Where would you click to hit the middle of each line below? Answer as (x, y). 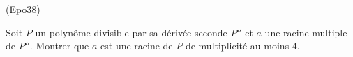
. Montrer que (59, 46)
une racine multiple (306, 32)
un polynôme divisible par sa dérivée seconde (131, 32)
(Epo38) (23, 9)
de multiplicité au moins (237, 46)
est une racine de (137, 46)
